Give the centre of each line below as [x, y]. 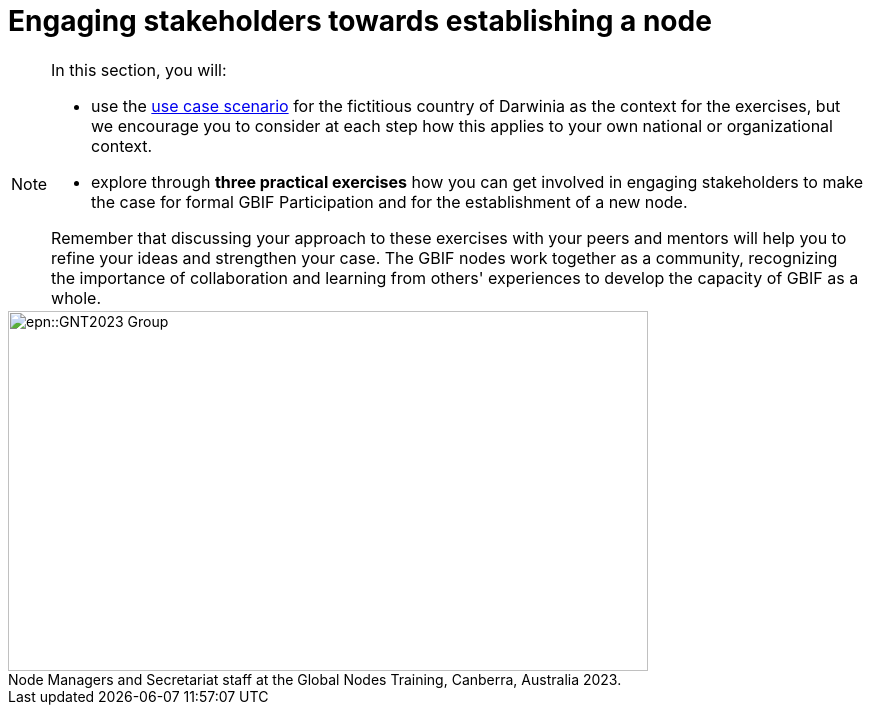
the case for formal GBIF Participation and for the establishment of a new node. [389, 201]
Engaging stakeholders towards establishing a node [360, 21]
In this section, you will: [139, 69]
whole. [76, 297]
